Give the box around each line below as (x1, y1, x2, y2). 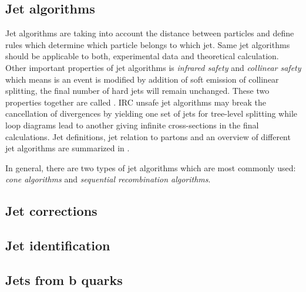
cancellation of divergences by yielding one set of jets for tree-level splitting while (5, 107, 298, 120)
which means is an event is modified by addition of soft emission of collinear (5, 73, 279, 85)
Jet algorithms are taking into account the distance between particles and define (5, 27, 294, 39)
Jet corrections (5, 202, 97, 220)
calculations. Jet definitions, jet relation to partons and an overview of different (5, 130, 291, 142)
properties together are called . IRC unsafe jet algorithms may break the (5, 96, 266, 108)
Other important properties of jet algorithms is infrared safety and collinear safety (5, 61, 301, 73)
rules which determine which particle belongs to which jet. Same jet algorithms (5, 38, 290, 50)
